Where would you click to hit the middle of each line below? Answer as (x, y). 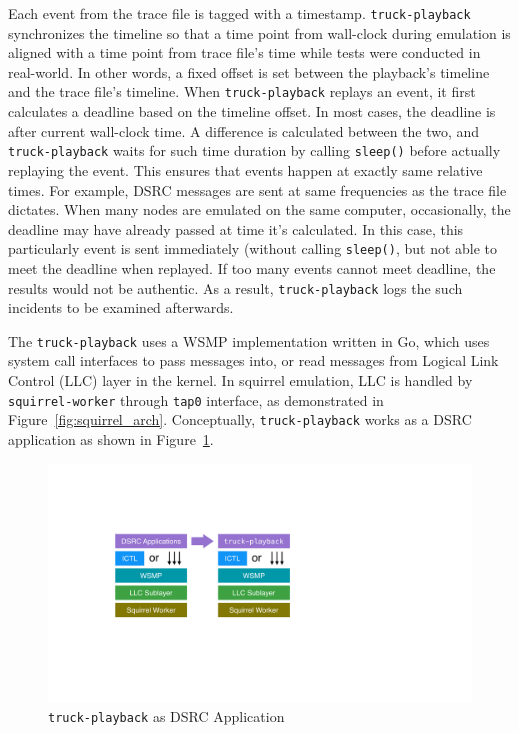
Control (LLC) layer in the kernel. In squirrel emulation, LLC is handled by (240, 380)
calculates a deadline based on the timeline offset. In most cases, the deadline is (252, 111)
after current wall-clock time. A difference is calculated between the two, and (244, 130)
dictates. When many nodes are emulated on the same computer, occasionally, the (259, 209)
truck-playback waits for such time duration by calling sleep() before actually (254, 150)
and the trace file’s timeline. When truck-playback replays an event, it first (242, 91)
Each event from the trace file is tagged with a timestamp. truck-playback (239, 13)
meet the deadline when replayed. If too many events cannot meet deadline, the (252, 267)
